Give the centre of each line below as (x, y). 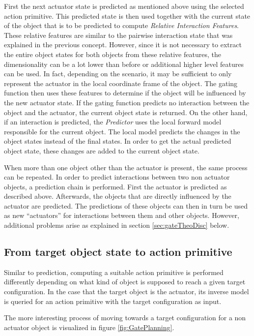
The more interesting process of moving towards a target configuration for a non (125, 318)
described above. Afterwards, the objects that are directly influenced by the (118, 196)
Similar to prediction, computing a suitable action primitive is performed (114, 272)
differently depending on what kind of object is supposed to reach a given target (125, 282)
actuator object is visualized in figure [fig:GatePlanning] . (89, 327)
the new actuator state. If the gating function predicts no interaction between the (127, 102)
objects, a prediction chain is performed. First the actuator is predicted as (115, 186)
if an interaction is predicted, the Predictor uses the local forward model (113, 122)
